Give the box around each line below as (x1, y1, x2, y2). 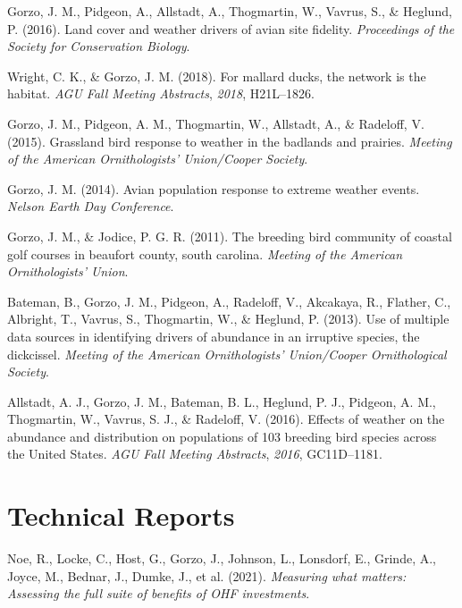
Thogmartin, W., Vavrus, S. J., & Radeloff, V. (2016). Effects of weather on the (7, 410, 445, 428)
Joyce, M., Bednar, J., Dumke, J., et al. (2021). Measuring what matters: (7, 566, 407, 585)
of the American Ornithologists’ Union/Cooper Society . (7, 149, 308, 168)
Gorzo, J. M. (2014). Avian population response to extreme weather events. (7, 179, 420, 198)
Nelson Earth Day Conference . (7, 197, 174, 215)
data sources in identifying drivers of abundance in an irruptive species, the (7, 326, 420, 345)
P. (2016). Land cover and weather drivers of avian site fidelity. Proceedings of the (7, 19, 455, 38)
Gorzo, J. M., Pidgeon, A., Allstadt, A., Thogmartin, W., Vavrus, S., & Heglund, (7, 2, 452, 20)
